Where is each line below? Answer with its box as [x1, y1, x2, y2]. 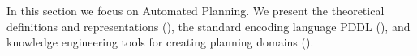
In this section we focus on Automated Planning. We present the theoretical [6, 2, 385, 18]
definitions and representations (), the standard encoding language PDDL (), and [6, 18, 411, 34]
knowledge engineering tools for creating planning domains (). [6, 34, 314, 50]
